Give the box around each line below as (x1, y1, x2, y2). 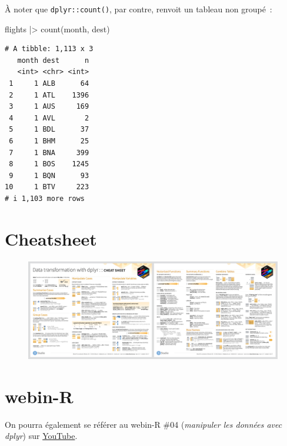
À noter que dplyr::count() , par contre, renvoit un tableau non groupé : (5, 3, 272, 15)
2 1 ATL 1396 (9, 90, 89, 99)
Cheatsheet (5, 226, 97, 250)
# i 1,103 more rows (5, 194, 85, 203)
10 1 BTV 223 (5, 183, 89, 192)
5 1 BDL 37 (9, 125, 89, 134)
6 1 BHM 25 (9, 137, 89, 145)
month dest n (17, 56, 89, 65)
